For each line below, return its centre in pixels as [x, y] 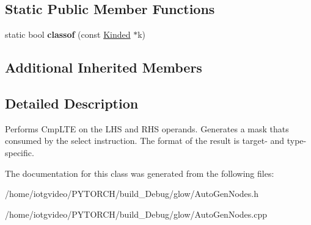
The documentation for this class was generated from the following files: [140, 173]
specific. [20, 152]
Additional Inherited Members [104, 67]
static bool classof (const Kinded [68, 34]
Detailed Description [72, 103]
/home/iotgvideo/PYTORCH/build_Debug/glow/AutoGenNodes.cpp [136, 214]
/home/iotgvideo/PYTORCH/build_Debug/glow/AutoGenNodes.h [132, 194]
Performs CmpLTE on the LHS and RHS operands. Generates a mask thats [147, 128]
